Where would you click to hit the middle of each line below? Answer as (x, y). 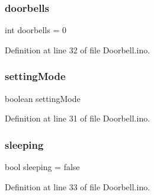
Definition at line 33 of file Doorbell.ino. (78, 186)
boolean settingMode (43, 98)
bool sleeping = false (42, 167)
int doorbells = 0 (36, 30)
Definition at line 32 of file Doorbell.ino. (78, 49)
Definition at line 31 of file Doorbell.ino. (78, 118)
